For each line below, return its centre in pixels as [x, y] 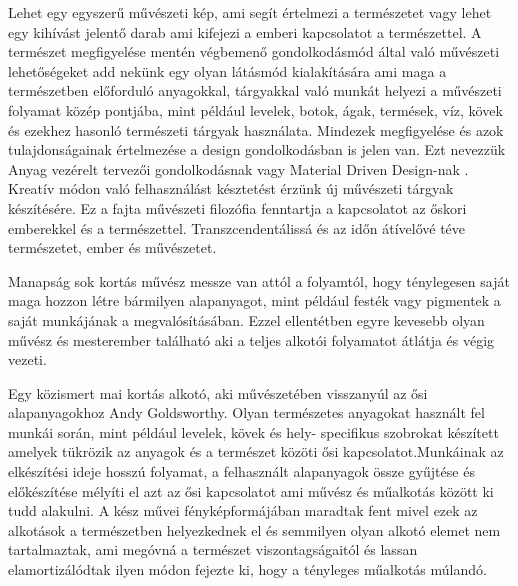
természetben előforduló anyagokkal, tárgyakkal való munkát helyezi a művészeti [255, 90]
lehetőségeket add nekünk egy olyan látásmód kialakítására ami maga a [227, 70]
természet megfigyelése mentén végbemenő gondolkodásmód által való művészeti [254, 51]
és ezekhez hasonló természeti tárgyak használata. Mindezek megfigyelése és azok [256, 129]
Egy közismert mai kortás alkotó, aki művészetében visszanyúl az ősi [218, 392]
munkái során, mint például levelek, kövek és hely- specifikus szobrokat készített [253, 431]
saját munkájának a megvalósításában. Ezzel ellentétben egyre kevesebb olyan [246, 319]
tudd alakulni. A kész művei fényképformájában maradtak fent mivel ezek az [243, 510]
